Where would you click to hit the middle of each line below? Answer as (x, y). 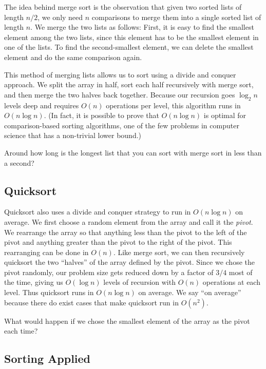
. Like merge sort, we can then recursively (179, 252)
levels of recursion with (139, 282)
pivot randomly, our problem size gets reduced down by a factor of (109, 272)
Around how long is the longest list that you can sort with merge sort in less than (133, 152)
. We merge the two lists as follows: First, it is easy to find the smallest (142, 27)
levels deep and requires (42, 105)
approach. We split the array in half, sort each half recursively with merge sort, (129, 84)
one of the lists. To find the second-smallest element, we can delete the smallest (129, 47)
